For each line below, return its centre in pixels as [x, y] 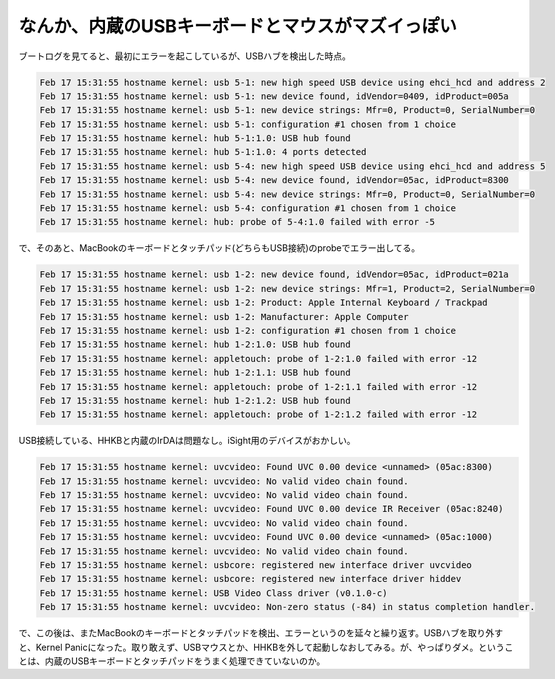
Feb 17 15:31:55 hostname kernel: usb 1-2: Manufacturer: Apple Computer [224, 316]
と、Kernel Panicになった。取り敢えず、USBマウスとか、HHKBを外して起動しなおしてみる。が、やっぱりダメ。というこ [266, 647]
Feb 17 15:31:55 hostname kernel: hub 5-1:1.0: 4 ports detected [203, 152]
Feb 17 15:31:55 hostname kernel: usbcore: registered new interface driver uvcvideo [255, 565]
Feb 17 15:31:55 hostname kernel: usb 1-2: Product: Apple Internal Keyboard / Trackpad [264, 303]
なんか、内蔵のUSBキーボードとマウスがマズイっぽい [237, 26]
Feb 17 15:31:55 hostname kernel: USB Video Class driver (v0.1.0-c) [213, 593]
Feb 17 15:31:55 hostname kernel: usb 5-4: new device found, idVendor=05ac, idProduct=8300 [274, 180]
